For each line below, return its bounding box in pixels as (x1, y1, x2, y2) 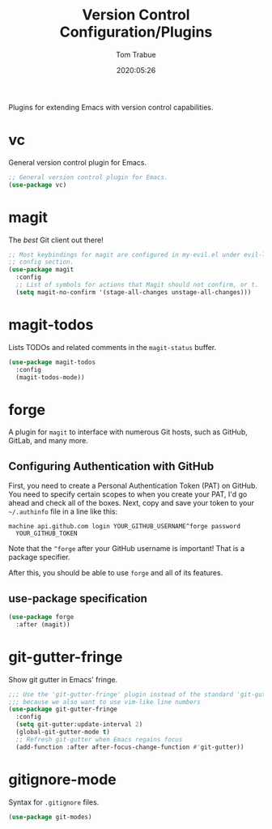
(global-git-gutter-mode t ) (15, 728, 111, 736)
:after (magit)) (15, 620, 70, 629)
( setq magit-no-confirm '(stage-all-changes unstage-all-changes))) (15, 288, 252, 297)
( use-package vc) (8, 181, 67, 189)
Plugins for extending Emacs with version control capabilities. (8, 102, 214, 112)
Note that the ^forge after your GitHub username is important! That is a (8, 544, 245, 553)
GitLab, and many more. (8, 436, 89, 446)
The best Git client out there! (8, 235, 104, 245)
